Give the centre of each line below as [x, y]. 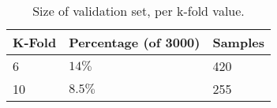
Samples [238, 42]
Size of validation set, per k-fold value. [138, 11]
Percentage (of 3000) [135, 42]
